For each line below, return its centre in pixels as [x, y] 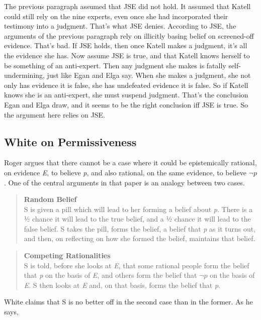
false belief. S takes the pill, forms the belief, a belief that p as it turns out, [140, 228]
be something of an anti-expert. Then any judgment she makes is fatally [115, 65]
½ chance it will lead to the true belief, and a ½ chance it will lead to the [137, 219]
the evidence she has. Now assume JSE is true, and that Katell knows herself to [127, 55]
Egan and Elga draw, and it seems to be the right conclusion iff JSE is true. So [126, 104]
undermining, [24, 75]
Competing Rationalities [67, 255]
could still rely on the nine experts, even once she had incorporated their [116, 16]
